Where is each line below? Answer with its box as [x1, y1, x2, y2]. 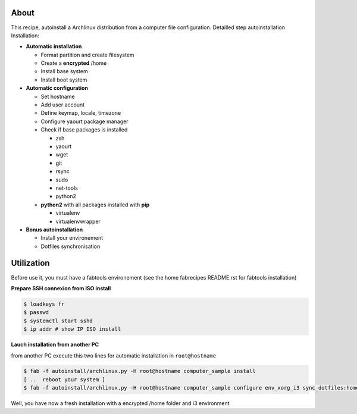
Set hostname [40, 93, 75, 100]
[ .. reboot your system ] [23, 376, 105, 383]
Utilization [11, 258, 50, 268]
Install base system [40, 68, 89, 75]
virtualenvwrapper [55, 218, 101, 225]
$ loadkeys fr [23, 300, 65, 308]
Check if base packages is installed [40, 126, 128, 133]
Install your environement [40, 234, 104, 241]
